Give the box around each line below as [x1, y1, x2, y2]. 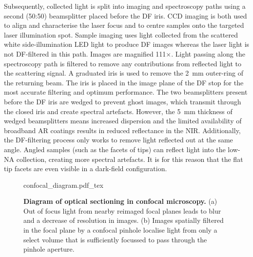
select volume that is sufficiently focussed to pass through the [23, 234, 207, 244]
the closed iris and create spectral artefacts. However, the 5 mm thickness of [4, 106, 233, 116]
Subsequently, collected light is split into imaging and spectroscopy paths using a [4, 1, 246, 11]
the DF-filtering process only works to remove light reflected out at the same [4, 135, 233, 145]
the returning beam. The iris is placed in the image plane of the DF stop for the [4, 77, 244, 87]
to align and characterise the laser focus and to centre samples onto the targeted [4, 20, 244, 30]
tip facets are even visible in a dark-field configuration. [4, 163, 167, 174]
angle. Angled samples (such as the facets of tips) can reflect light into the [4, 144, 226, 154]
